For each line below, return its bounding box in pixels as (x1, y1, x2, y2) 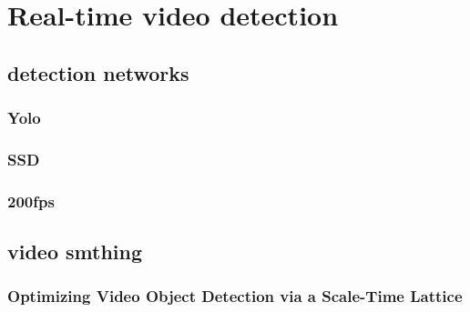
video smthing (7, 237, 143, 266)
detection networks (7, 58, 189, 86)
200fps (7, 189, 55, 212)
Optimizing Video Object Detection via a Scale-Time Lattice (7, 285, 463, 307)
